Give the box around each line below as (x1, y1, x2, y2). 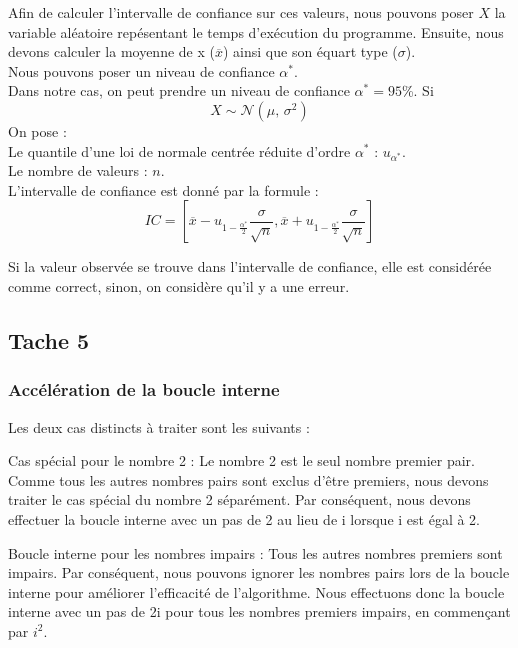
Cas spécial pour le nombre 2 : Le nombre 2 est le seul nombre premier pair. (8, 450, 475, 471)
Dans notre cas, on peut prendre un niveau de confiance (8, 80, 350, 101)
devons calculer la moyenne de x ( (8, 41, 215, 62)
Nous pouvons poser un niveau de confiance (8, 60, 275, 81)
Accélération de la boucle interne (8, 377, 280, 402)
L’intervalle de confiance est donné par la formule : (8, 179, 319, 200)
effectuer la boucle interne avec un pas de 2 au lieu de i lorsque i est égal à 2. (8, 508, 480, 529)
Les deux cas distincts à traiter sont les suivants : (8, 416, 310, 437)
